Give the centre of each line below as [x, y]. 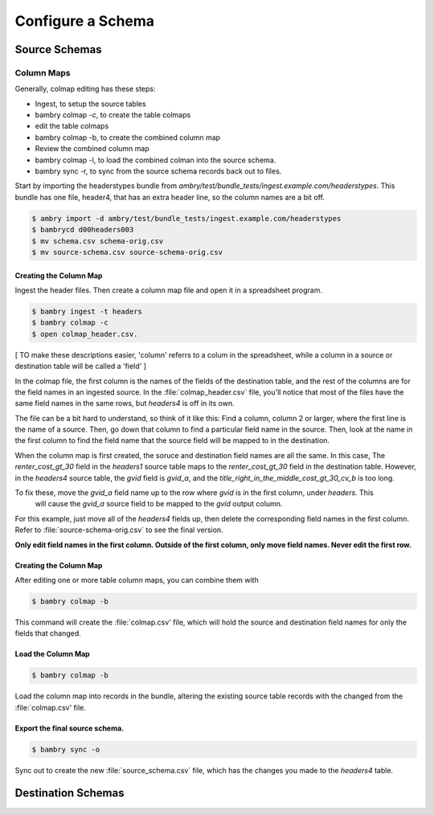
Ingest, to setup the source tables [90, 104]
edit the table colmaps [72, 126]
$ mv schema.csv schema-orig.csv [98, 241]
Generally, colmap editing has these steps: [85, 89]
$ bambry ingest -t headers [87, 311]
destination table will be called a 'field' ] [80, 367]
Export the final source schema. [70, 728]
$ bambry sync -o [66, 749]
